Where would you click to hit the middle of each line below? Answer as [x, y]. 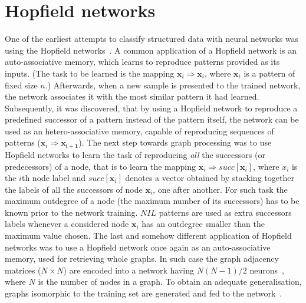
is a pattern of [269, 73]
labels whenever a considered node [67, 224]
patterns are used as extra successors [225, 212]
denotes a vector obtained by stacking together [210, 178]
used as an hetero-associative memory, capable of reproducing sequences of [139, 131]
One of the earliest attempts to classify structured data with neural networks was [152, 39]
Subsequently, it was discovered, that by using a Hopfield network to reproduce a [151, 108]
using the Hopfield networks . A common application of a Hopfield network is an [151, 50]
